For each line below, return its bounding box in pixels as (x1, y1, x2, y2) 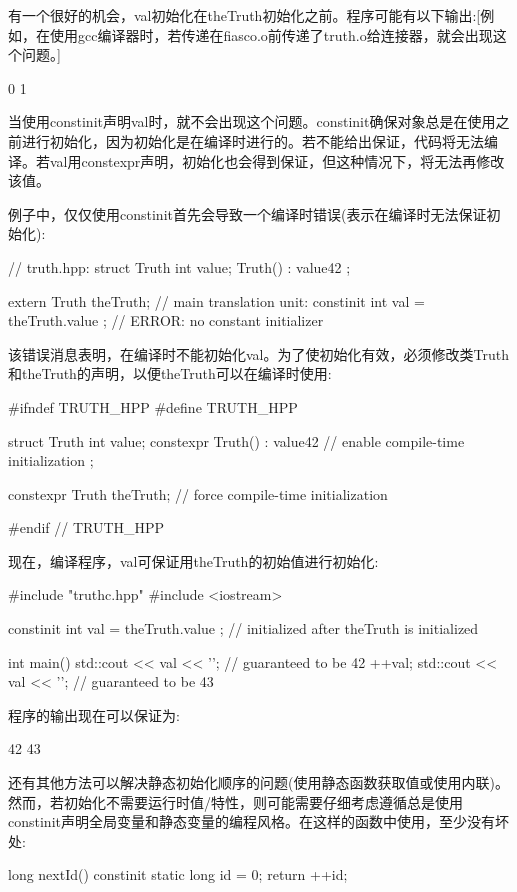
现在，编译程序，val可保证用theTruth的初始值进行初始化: (8, 550, 379, 571)
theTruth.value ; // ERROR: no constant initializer (8, 310, 324, 331)
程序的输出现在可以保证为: (8, 704, 180, 725)
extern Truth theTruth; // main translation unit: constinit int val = (8, 290, 425, 311)
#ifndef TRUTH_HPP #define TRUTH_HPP (8, 396, 298, 417)
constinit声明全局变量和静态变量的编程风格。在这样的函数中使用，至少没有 (8, 811, 495, 832)
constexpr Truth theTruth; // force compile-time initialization (8, 483, 388, 504)
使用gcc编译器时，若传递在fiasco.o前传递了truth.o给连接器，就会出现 (49, 24, 493, 45)
